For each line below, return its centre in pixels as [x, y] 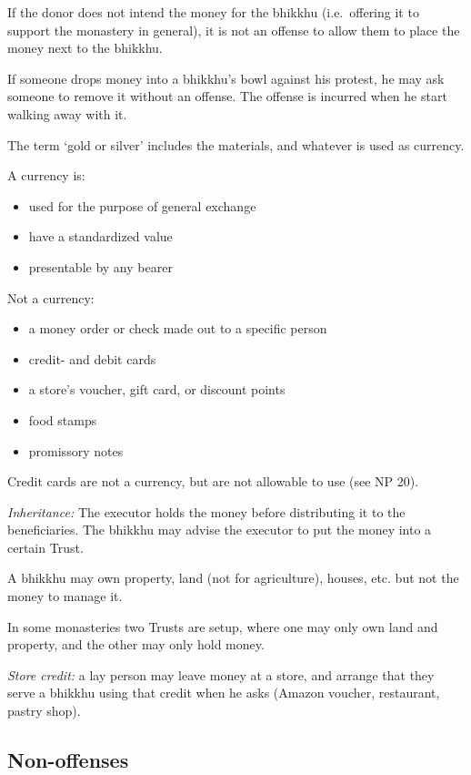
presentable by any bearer [100, 266]
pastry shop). [44, 711]
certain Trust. [45, 547]
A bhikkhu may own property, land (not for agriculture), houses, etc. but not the [233, 578]
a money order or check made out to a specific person [178, 328]
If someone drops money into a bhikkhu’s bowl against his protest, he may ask [226, 78]
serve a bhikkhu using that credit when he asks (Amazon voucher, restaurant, [224, 693]
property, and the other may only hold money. [136, 644]
